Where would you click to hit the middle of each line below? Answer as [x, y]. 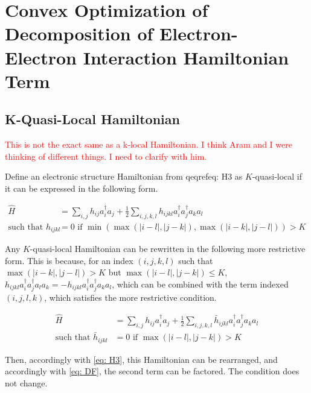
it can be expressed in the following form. [82, 188]
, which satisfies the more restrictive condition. [130, 297]
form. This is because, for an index [69, 260]
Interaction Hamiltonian [186, 57]
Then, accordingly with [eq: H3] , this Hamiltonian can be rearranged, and [141, 359]
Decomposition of [79, 33]
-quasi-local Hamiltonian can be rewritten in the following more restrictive [168, 249]
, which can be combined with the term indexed [200, 284]
